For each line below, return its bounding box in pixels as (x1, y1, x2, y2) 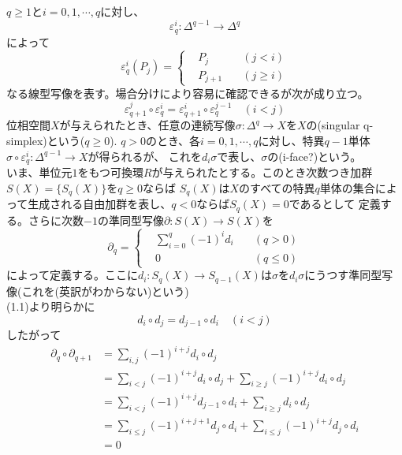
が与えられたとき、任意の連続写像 (59, 117, 236, 133)
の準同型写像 (97, 211, 164, 228)
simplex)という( (6, 132, 85, 149)
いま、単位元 (6, 164, 73, 181)
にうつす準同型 (304, 267, 382, 283)
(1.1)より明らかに (6, 298, 95, 315)
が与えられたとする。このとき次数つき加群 (151, 164, 373, 181)
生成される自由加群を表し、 (28, 196, 172, 212)
